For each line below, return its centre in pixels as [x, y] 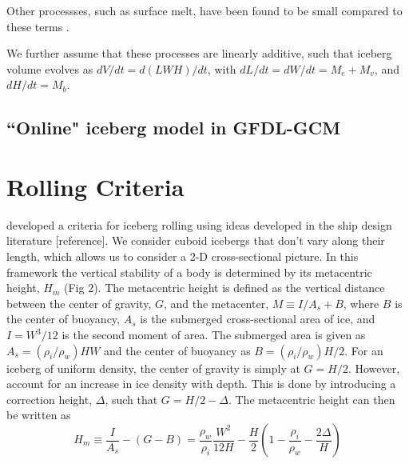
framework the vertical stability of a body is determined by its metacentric [189, 272]
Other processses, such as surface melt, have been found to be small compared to [204, 10]
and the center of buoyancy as [177, 350]
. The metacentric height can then [312, 399]
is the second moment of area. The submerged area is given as [214, 335]
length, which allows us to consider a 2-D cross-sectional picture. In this [183, 256]
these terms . [38, 26]
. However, [374, 368]
